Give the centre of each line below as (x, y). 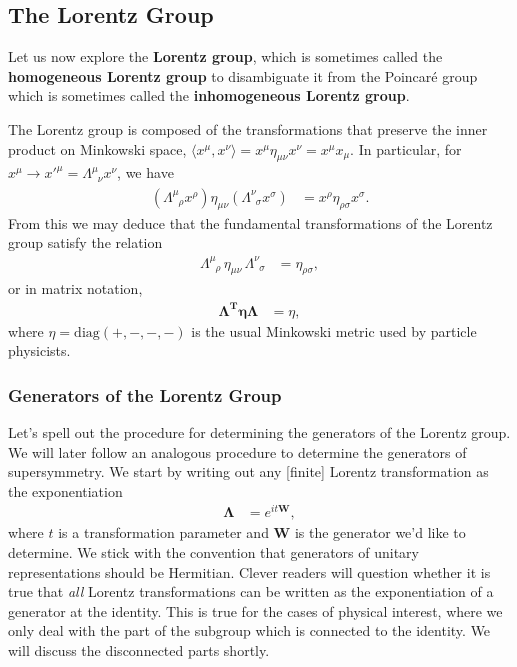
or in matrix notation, (75, 288)
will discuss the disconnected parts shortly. (139, 650)
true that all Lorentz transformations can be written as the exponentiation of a (251, 591)
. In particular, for (406, 148)
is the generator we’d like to (380, 532)
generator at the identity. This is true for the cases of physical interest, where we (255, 610)
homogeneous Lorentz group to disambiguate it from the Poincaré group (243, 75)
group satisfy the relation (85, 242)
